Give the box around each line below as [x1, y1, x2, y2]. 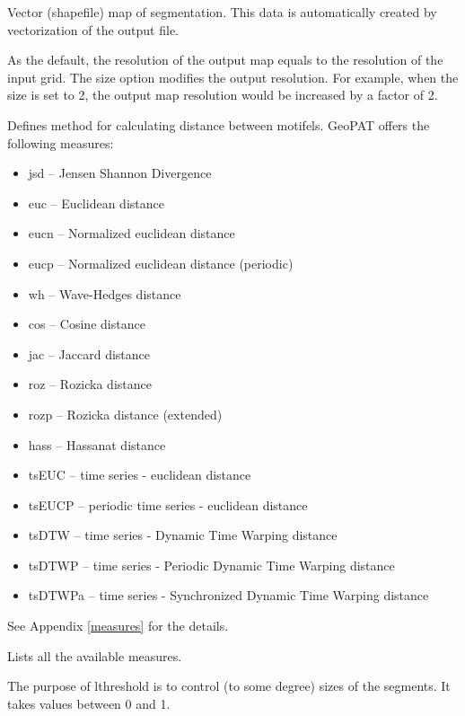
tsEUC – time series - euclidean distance [28, 465, 251, 484]
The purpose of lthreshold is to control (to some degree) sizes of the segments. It [7, 676, 451, 695]
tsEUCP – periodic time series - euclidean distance [28, 495, 308, 514]
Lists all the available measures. [7, 646, 182, 665]
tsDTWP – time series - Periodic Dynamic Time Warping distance [28, 555, 395, 574]
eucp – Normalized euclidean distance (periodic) [28, 253, 294, 272]
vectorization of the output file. [7, 20, 180, 39]
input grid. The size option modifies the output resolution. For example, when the [7, 67, 459, 86]
